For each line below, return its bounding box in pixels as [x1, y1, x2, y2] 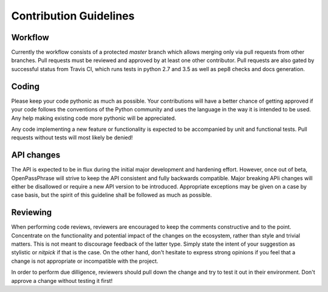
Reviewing [11, 207, 52, 218]
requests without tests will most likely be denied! [11, 134, 133, 141]
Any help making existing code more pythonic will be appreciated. [11, 114, 176, 122]
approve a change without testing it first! [11, 277, 113, 284]
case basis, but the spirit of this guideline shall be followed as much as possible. [11, 192, 212, 199]
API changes [11, 150, 61, 161]
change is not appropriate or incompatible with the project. [11, 257, 159, 265]
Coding [11, 81, 39, 91]
